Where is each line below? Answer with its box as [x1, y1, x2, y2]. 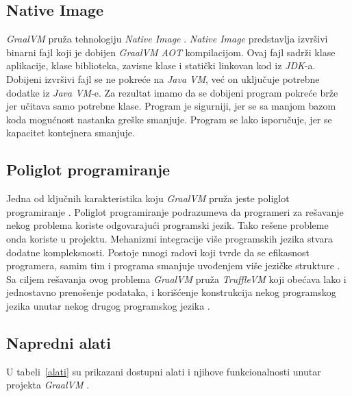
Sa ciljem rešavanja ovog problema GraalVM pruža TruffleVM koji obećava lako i [6, 271, 347, 286]
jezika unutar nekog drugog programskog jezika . [6, 298, 210, 312]
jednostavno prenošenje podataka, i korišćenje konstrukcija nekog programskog [6, 285, 336, 299]
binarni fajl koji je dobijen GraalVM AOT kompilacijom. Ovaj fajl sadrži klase [6, 45, 336, 59]
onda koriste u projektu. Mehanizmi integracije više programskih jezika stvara [6, 231, 333, 245]
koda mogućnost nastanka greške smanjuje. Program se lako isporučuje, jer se [6, 112, 332, 126]
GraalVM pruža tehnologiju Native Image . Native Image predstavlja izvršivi [6, 32, 328, 46]
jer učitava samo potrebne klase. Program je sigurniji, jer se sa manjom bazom [6, 99, 336, 113]
